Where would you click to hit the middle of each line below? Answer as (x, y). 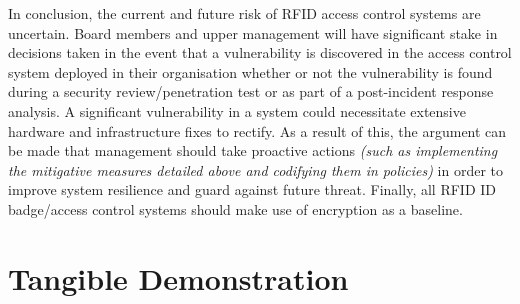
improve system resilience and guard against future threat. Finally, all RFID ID (252, 189)
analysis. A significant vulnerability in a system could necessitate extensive (237, 110)
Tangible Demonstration (178, 277)
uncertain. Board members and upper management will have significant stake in (253, 32)
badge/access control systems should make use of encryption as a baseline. (235, 208)
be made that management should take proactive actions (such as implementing (253, 150)
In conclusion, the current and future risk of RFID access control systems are (244, 13)
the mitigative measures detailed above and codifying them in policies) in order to (256, 169)
